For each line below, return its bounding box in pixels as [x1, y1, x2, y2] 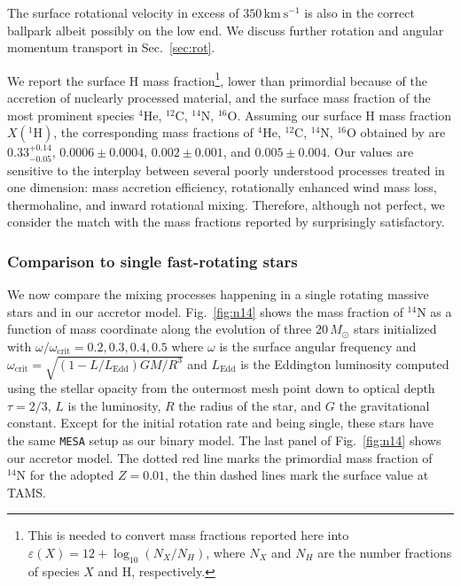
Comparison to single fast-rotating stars [7, 250, 298, 272]
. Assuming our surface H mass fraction [237, 105, 451, 124]
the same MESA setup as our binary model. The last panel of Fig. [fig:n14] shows [7, 430, 441, 449]
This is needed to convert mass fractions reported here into [27, 526, 349, 544]
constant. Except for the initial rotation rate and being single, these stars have [7, 413, 434, 432]
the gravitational [339, 396, 430, 414]
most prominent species [7, 105, 135, 124]
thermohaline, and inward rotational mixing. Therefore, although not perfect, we [7, 195, 445, 213]
